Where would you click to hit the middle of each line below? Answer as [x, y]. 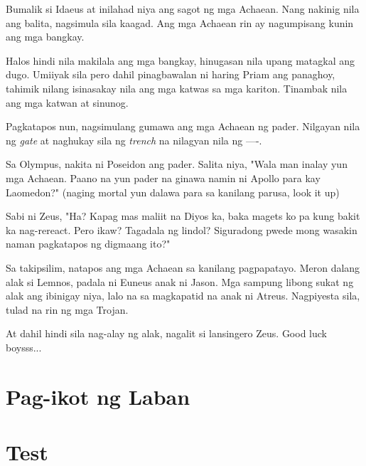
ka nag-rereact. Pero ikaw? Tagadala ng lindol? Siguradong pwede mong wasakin [182, 229]
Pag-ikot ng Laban [98, 396]
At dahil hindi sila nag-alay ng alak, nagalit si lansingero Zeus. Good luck [166, 333]
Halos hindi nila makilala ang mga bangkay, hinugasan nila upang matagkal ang [181, 60]
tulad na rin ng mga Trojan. [67, 309]
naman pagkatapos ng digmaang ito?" [88, 244]
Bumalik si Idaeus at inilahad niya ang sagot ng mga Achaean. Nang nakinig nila [183, 9]
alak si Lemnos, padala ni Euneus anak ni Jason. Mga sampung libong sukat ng [180, 281]
